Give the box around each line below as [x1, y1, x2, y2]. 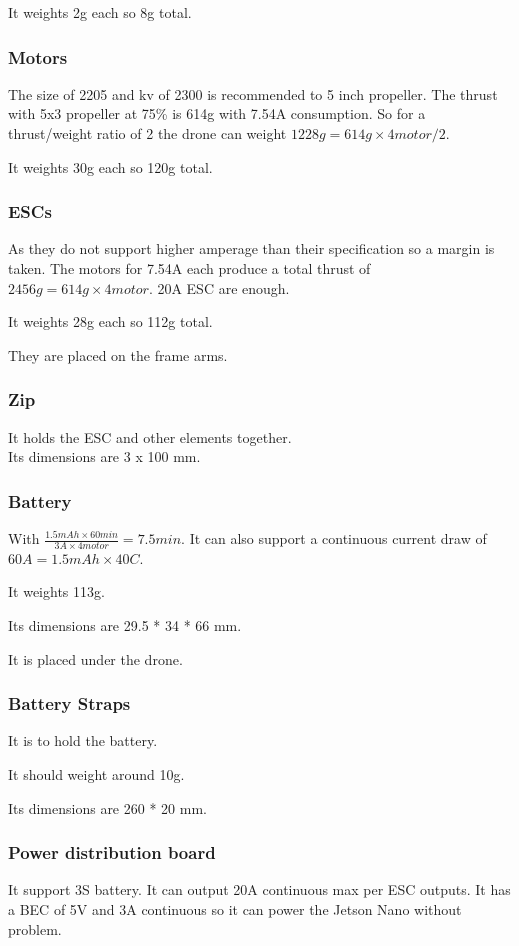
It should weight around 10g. [8, 764, 185, 785]
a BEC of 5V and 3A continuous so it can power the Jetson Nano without [8, 899, 462, 920]
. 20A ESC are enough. [148, 277, 290, 298]
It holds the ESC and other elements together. [8, 426, 292, 447]
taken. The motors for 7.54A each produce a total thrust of [8, 258, 371, 278]
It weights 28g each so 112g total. [8, 311, 213, 332]
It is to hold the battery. [8, 730, 158, 751]
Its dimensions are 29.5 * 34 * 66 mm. [8, 615, 242, 636]
